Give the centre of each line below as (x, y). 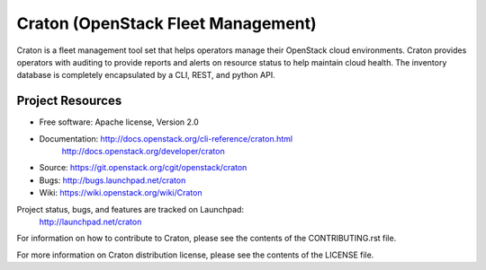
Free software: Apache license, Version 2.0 (119, 122)
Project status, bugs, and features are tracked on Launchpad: (130, 209)
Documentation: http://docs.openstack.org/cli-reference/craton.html (166, 138)
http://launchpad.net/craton (90, 222)
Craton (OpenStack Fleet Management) (166, 23)
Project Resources (69, 101)
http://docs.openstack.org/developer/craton (143, 152)
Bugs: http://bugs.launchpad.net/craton (112, 180)
